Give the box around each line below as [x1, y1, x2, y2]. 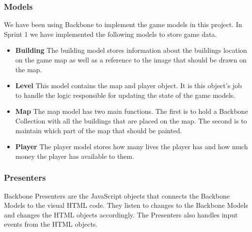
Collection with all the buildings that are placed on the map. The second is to [15, 115, 247, 125]
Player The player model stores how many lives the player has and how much [15, 141, 248, 152]
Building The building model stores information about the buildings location [15, 45, 247, 55]
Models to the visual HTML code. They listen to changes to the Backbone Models [4, 200, 248, 210]
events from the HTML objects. [4, 219, 98, 229]
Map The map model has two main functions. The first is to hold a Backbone [15, 106, 248, 116]
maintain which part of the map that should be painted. [15, 125, 182, 135]
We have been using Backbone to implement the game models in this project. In [4, 19, 242, 30]
